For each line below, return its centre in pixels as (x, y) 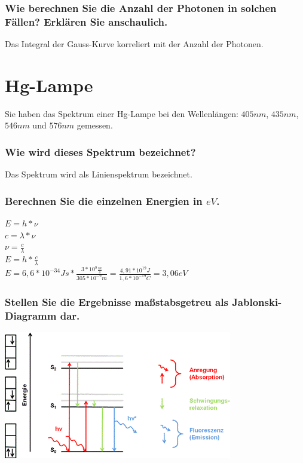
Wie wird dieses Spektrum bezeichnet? (100, 151)
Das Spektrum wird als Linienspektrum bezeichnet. (99, 174)
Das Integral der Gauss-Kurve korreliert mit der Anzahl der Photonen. (134, 44)
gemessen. (95, 125)
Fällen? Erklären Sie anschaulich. (86, 21)
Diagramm (31, 315)
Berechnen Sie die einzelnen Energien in (104, 200)
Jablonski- (257, 301)
